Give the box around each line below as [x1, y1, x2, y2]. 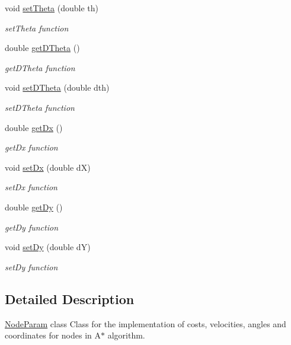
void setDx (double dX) [5, 161, 91, 173]
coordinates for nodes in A [5, 329, 101, 341]
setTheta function [5, 21, 69, 34]
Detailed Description [5, 289, 135, 308]
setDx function [5, 181, 57, 193]
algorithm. [107, 329, 145, 341]
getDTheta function [5, 61, 75, 74]
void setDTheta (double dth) [5, 81, 110, 94]
